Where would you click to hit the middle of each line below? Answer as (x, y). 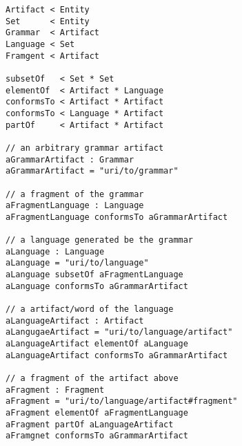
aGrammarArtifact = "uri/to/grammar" (92, 171)
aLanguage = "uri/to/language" (77, 263)
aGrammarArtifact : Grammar (70, 159)
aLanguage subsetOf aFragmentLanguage (94, 275)
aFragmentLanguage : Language (75, 206)
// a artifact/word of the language (90, 309)
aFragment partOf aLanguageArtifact (90, 424)
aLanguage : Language (55, 251)
